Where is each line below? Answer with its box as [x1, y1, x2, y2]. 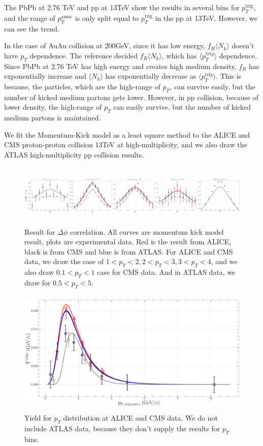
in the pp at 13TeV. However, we [155, 12, 257, 23]
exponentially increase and [4, 71, 86, 81]
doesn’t [232, 40, 254, 51]
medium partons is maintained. [4, 112, 101, 123]
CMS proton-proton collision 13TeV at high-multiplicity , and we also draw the [4, 139, 247, 150]
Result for [24, 226, 55, 237]
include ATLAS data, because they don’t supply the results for [24, 423, 220, 433]
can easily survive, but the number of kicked [113, 102, 251, 112]
